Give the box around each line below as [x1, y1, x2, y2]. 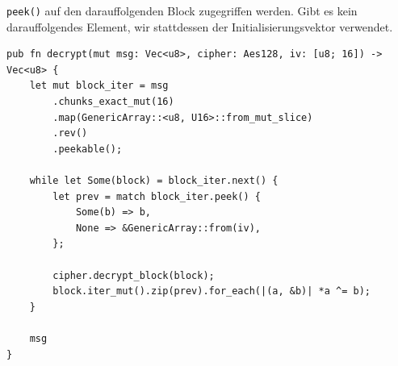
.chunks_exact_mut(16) [52, 96, 174, 108]
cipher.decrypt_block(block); [52, 269, 215, 281]
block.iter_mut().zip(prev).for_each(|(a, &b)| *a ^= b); [52, 285, 371, 297]
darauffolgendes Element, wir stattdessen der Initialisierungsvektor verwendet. [6, 18, 393, 35]
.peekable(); [52, 143, 123, 155]
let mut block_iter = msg [29, 80, 169, 92]
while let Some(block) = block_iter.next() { [29, 175, 279, 186]
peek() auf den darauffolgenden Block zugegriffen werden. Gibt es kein [6, 2, 358, 19]
